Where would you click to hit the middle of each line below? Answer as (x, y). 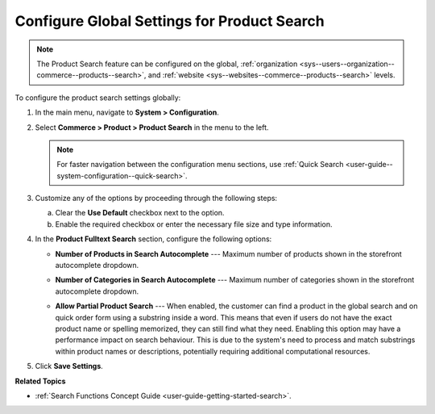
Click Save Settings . (69, 366)
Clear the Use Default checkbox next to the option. (140, 213)
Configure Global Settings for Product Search (170, 21)
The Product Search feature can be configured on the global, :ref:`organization (167, 64)
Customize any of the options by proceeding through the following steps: (156, 199)
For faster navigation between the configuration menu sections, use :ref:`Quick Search (200, 165)
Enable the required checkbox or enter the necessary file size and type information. (194, 224)
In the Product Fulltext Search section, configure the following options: (153, 239)
